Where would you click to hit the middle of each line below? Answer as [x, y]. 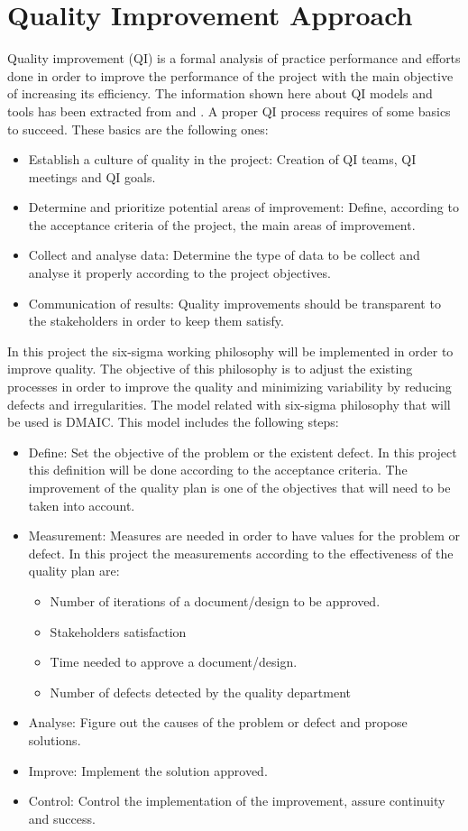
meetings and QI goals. [92, 176]
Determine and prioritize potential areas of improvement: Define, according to [243, 207]
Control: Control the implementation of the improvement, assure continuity [237, 801]
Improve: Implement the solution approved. [148, 770]
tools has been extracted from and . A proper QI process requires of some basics [229, 111]
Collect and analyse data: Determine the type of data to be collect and [224, 255]
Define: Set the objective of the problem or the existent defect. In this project [243, 452]
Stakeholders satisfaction [118, 631]
